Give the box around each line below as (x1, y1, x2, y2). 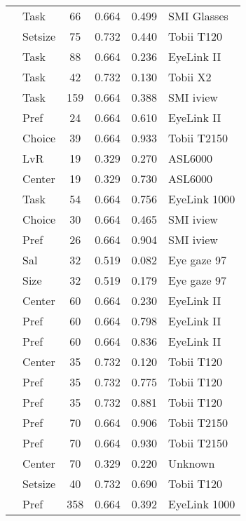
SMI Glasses (168, 8, 228, 24)
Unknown (168, 455, 215, 471)
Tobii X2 (168, 69, 212, 85)
